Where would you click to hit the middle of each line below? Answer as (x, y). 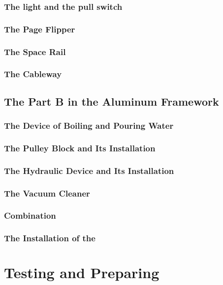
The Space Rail (35, 51)
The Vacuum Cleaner (47, 193)
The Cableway (33, 74)
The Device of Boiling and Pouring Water (89, 126)
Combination (30, 215)
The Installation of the (50, 238)
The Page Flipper (40, 29)
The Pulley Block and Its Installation (80, 148)
